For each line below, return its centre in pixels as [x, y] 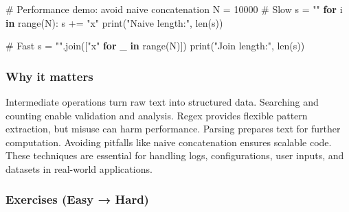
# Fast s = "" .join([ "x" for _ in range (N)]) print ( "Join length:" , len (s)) [155, 46]
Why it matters [49, 76]
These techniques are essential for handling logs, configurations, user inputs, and [175, 155]
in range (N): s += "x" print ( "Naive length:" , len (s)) [114, 22]
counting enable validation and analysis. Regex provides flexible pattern [157, 115]
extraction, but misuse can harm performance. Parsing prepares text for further [173, 129]
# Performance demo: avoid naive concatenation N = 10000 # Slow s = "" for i [174, 9]
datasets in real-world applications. [79, 168]
